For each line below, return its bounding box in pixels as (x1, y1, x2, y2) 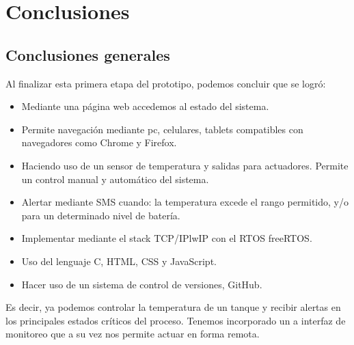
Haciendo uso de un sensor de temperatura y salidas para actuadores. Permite (21, 158, 349, 172)
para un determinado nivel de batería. (21, 208, 180, 222)
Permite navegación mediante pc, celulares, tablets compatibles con (21, 122, 303, 136)
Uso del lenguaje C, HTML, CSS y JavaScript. (21, 253, 217, 268)
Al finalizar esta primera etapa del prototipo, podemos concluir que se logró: (5, 76, 326, 90)
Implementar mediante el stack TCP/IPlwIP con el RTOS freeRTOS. (21, 231, 312, 245)
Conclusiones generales (5, 44, 170, 65)
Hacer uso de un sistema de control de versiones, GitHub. (21, 277, 262, 291)
